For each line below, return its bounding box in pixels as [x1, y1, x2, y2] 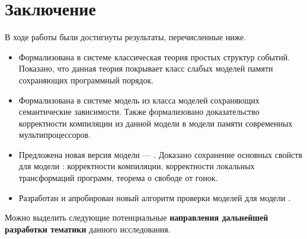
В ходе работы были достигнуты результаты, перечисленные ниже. [5, 31, 247, 43]
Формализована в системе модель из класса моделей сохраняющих [18, 93, 260, 106]
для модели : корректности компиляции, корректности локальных [18, 160, 255, 172]
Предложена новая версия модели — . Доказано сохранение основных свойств [18, 148, 302, 160]
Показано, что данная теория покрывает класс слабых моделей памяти [18, 62, 273, 75]
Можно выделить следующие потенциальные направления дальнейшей [5, 211, 268, 224]
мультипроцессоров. [18, 128, 91, 141]
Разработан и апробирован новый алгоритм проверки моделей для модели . [18, 191, 291, 204]
